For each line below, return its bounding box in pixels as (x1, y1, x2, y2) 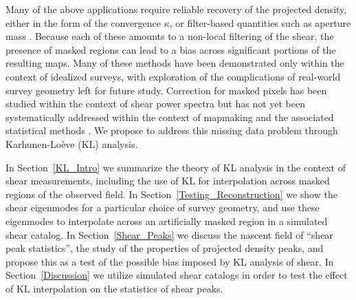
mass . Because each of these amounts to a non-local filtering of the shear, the (5, 29, 334, 43)
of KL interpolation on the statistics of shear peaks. (5, 281, 223, 295)
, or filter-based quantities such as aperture (169, 15, 351, 30)
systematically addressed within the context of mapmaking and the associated (5, 109, 334, 124)
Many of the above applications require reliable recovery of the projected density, (5, 2, 347, 16)
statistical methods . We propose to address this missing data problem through (5, 123, 338, 138)
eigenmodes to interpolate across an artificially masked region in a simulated (5, 213, 328, 228)
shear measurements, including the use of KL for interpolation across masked (5, 173, 330, 188)
